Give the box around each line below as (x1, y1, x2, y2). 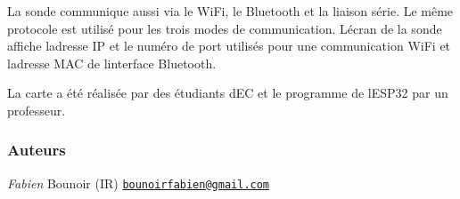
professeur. (7, 100, 66, 119)
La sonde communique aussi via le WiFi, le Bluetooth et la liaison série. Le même (7, 2, 454, 20)
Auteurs (7, 139, 66, 161)
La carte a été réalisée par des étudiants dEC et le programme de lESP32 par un (7, 84, 448, 102)
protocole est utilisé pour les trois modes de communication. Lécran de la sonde (7, 19, 442, 37)
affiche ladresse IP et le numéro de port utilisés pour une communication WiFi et (7, 36, 451, 55)
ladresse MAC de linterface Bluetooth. (7, 53, 217, 72)
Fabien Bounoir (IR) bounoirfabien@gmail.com (7, 173, 270, 192)
